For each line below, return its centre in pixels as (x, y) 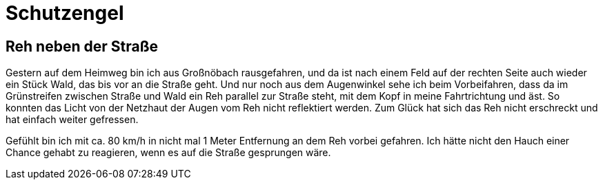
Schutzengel (65, 13)
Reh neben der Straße (82, 46)
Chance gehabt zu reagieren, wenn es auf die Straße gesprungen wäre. (168, 153)
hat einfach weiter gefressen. (72, 120)
